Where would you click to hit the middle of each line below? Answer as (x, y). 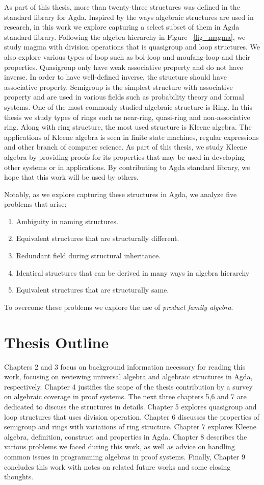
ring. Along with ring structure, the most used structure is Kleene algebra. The (128, 127)
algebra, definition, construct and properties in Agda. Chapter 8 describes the (126, 436)
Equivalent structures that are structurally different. (98, 238)
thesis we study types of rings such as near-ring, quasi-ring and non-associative (127, 117)
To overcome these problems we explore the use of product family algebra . (119, 307)
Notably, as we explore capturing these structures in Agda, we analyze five (121, 194)
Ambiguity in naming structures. (67, 221)
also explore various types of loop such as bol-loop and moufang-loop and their (127, 56)
